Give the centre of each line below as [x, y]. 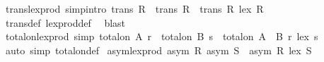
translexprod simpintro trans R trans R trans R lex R [134, 8]
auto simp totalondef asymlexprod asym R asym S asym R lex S [158, 50]
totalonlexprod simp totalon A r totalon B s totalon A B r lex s [162, 36]
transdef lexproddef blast [65, 22]
